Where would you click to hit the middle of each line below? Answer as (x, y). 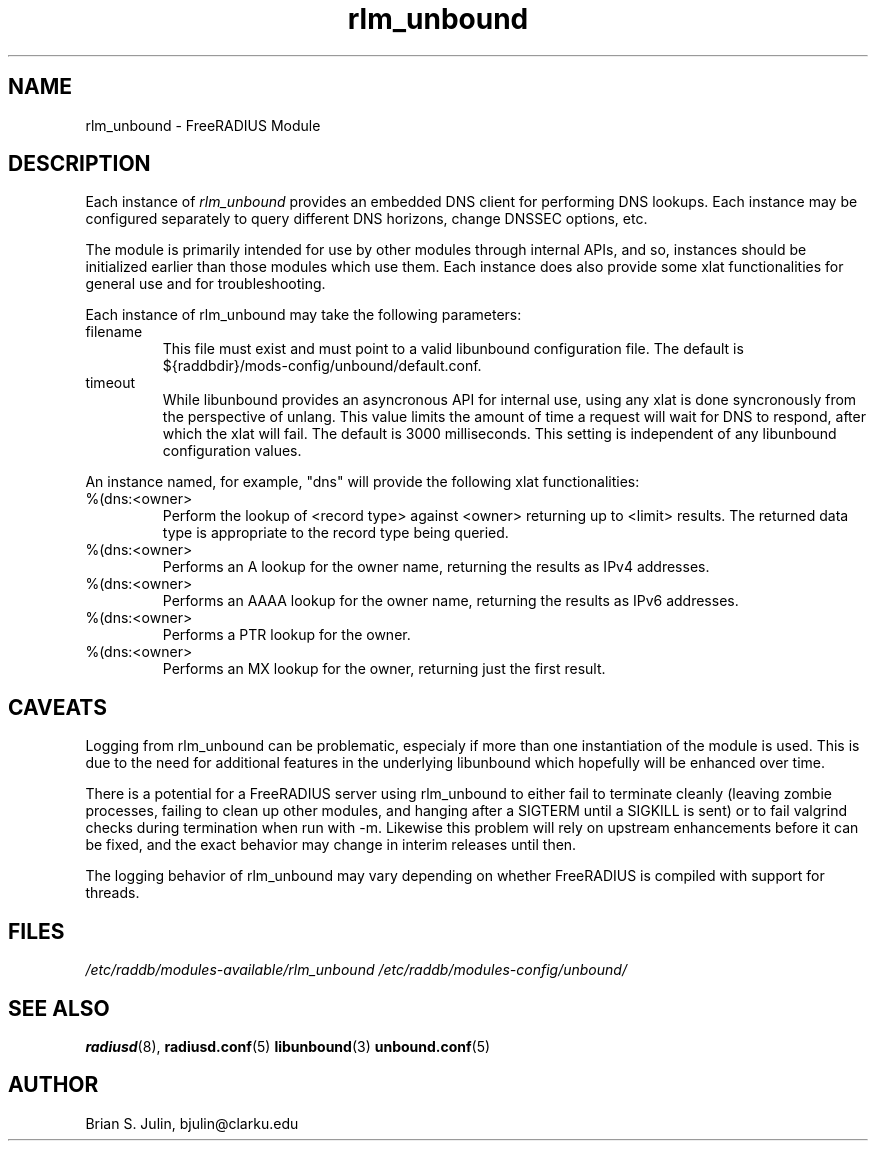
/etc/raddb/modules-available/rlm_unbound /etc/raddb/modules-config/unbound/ (356, 970)
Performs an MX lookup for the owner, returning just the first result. (384, 669)
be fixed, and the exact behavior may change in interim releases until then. (331, 845)
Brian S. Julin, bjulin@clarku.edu (192, 1123)
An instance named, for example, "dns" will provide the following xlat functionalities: (362, 482)
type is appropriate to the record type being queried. (335, 533)
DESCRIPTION (79, 164)
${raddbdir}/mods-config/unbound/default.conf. (322, 366)
